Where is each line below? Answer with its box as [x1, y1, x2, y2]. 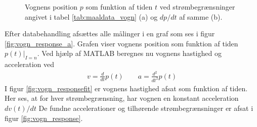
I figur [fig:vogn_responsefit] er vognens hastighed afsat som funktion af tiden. [5, 83, 248, 93]
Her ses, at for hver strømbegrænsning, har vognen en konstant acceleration [5, 93, 239, 103]
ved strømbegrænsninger [159, 2, 235, 12]
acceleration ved [5, 59, 55, 70]
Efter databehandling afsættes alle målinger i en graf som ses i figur [5, 28, 215, 39]
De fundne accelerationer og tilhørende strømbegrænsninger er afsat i [38, 102, 253, 113]
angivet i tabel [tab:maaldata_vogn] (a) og [25, 11, 158, 22]
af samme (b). [179, 11, 223, 22]
